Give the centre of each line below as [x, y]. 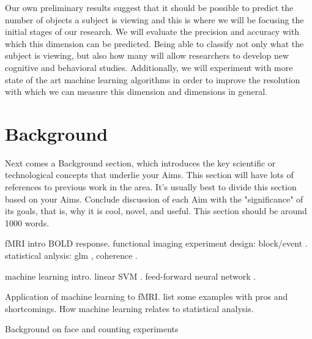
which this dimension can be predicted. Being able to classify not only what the [154, 43]
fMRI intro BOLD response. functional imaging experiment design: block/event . [156, 243]
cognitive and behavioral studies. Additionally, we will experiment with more [149, 67]
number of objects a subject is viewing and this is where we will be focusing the [154, 19]
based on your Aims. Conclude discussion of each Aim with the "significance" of [154, 199]
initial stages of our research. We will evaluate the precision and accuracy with [152, 32]
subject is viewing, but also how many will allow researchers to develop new [147, 55]
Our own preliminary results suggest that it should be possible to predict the [149, 7]
